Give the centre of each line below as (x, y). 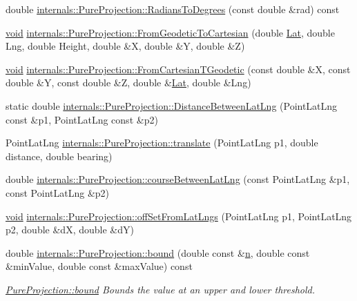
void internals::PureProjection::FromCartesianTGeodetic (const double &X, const (178, 69)
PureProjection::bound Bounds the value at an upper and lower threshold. (161, 289)
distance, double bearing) (59, 156)
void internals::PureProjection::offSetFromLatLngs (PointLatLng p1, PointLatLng (179, 216)
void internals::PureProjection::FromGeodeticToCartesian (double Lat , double (170, 32)
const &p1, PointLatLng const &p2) (82, 119)
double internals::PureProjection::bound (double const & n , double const (158, 252)
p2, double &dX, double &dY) (70, 230)
